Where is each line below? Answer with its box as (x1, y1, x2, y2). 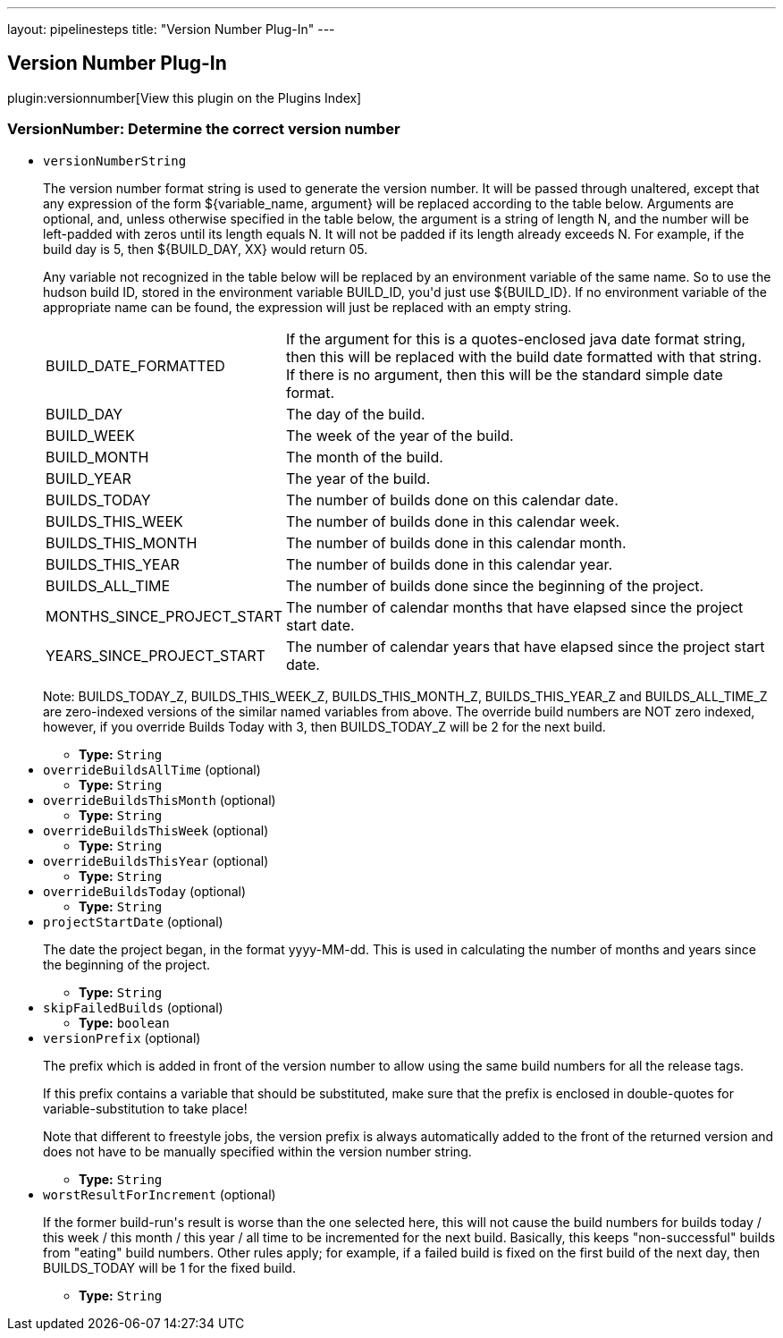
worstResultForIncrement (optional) (43, 1186, 276, 1202)
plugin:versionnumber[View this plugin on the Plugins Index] (7, 89, 362, 106)
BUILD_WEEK (46, 426, 135, 445)
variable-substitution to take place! (43, 1100, 248, 1116)
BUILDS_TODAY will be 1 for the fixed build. (43, 1259, 296, 1275)
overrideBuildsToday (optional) (43, 883, 247, 899)
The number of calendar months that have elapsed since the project (286, 597, 744, 616)
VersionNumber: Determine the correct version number (7, 120, 400, 139)
